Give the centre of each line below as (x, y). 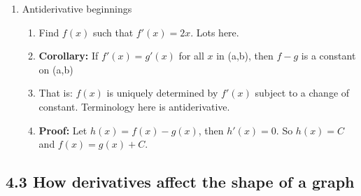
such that (113, 32)
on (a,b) (56, 69)
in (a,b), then (245, 56)
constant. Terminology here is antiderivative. (134, 106)
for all (191, 56)
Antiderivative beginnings (77, 8)
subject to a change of (302, 93)
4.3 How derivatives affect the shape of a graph (180, 182)
